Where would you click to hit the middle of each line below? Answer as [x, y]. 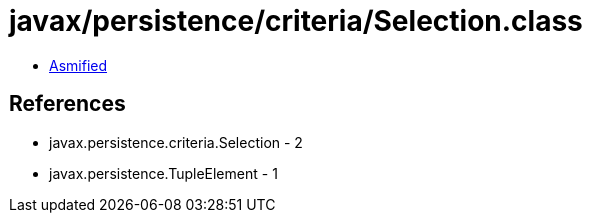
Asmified [78, 65]
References [67, 104]
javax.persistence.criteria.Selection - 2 [176, 142]
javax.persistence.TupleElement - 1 [163, 173]
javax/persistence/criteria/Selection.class [296, 21]
